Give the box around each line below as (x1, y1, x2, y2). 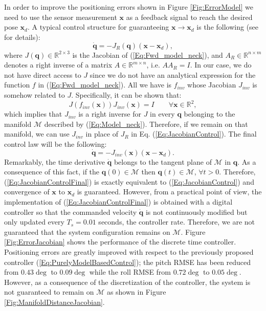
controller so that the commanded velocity (4, 206, 137, 217)
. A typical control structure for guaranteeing (27, 21, 169, 32)
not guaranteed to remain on (4, 286, 94, 297)
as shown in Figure (106, 286, 166, 297)
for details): (4, 31, 40, 42)
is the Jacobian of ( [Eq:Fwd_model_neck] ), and (72, 49, 223, 60)
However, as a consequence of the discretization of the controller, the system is (4, 276, 251, 287)
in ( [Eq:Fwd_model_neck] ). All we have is (38, 79, 172, 90)
